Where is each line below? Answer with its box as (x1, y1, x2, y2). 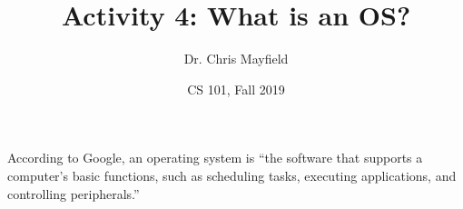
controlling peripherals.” (7, 184, 140, 203)
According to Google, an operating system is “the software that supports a (7, 148, 423, 167)
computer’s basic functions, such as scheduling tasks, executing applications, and (7, 165, 457, 184)
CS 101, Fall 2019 (187, 79, 285, 98)
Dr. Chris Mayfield (183, 49, 289, 68)
